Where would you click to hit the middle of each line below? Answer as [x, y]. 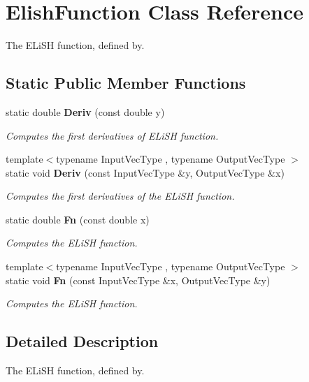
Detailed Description [82, 341]
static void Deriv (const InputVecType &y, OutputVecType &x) [145, 172]
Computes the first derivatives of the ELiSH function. [120, 196]
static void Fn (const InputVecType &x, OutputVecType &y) [138, 280]
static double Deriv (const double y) [85, 111]
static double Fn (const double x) [78, 219]
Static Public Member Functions [126, 83]
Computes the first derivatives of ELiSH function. [112, 135]
